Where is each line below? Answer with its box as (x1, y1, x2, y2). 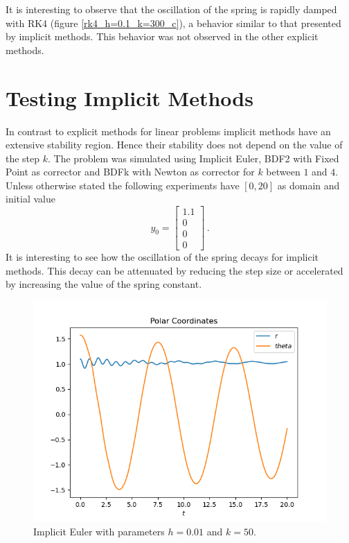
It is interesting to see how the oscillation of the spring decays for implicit (6, 250, 319, 264)
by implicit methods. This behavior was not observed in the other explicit (6, 29, 319, 44)
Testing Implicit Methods (6, 83, 253, 112)
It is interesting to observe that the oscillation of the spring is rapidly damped (6, 2, 337, 16)
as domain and (277, 178, 340, 192)
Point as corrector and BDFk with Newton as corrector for (6, 164, 255, 179)
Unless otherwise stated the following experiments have (6, 178, 240, 192)
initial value (6, 191, 55, 206)
